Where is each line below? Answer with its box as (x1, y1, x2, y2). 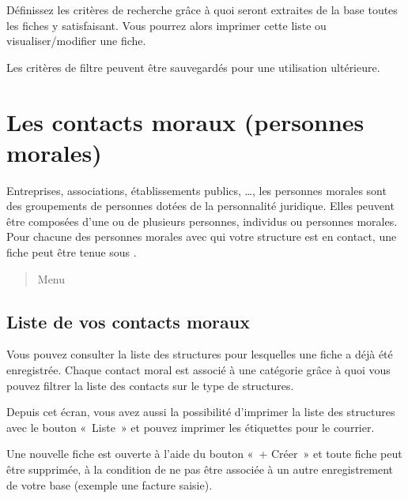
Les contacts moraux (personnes (6, 105, 365, 137)
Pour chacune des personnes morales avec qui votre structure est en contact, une (6, 228, 397, 245)
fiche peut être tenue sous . (6, 244, 137, 261)
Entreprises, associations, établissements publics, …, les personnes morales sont (6, 182, 387, 198)
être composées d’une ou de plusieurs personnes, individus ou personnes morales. (6, 212, 398, 229)
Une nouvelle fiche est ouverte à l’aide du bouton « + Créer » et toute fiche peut (6, 445, 402, 462)
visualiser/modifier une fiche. (6, 32, 146, 49)
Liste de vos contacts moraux (6, 309, 250, 333)
